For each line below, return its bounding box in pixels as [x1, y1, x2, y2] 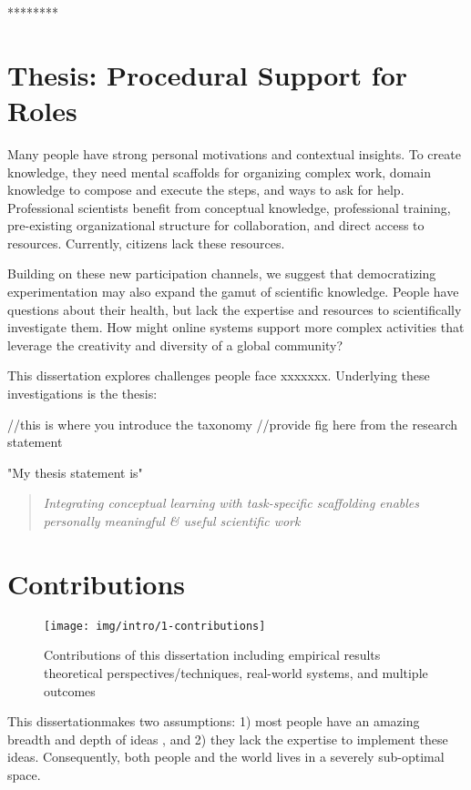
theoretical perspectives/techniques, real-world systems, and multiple [44, 663, 428, 682]
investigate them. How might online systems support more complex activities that [7, 318, 465, 337]
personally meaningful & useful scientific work [43, 511, 301, 530]
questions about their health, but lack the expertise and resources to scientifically [7, 299, 462, 319]
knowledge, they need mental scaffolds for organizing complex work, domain [7, 162, 431, 181]
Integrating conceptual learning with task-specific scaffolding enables [43, 493, 420, 512]
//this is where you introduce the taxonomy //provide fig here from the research [7, 414, 457, 433]
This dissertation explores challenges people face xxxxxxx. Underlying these [7, 366, 430, 385]
